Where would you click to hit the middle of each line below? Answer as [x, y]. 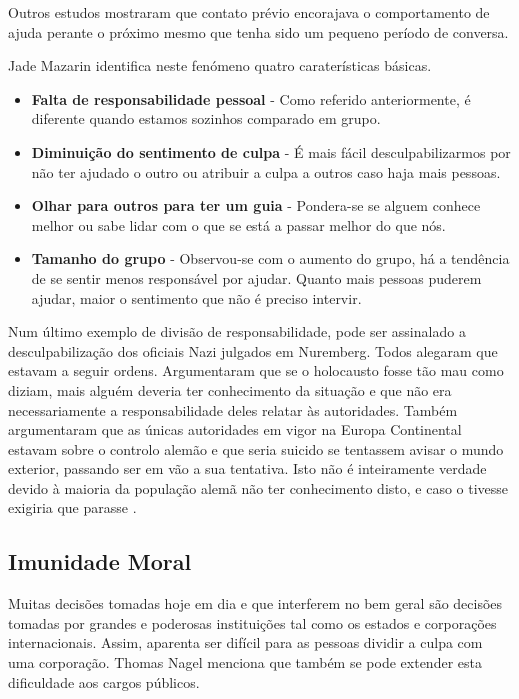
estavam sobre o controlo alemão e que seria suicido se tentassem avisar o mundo [256, 448]
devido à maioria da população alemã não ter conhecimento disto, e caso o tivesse [258, 487]
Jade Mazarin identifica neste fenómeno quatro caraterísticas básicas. [220, 65]
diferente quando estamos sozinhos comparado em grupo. [206, 118]
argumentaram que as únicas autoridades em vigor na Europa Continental [235, 429]
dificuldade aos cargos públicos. [104, 681]
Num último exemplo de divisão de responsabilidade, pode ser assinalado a [237, 331]
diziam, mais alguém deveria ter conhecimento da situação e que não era [230, 389]
